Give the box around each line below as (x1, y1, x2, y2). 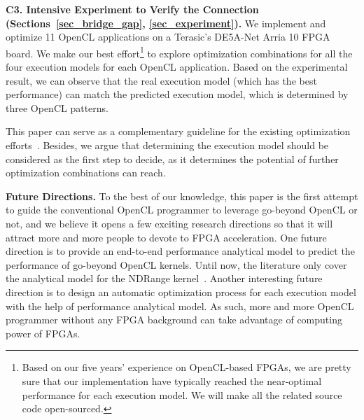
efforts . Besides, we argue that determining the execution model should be (6, 138, 329, 152)
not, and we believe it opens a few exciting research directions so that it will (6, 216, 333, 230)
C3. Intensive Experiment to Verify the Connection (6, 2, 259, 16)
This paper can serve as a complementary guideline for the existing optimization (6, 124, 351, 139)
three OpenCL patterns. (6, 100, 108, 115)
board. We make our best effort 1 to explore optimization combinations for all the (6, 43, 353, 60)
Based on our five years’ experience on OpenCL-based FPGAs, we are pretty (22, 360, 351, 374)
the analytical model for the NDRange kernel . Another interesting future (6, 271, 323, 286)
